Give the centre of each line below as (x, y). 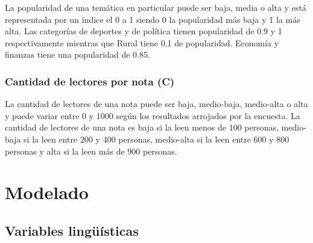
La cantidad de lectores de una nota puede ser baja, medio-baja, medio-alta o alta (156, 104)
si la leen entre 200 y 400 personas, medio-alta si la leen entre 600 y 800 (156, 139)
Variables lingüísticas (72, 230)
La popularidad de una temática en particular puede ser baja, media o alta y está (156, 7)
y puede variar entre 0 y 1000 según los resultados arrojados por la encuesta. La (153, 115)
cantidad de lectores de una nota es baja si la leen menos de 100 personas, (142, 127)
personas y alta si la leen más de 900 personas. (91, 151)
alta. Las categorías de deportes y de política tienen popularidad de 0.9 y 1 (144, 31)
